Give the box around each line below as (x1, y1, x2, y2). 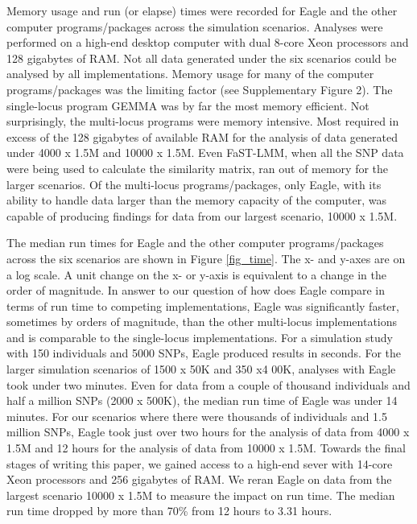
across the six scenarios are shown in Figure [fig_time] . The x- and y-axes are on (6, 250, 406, 266)
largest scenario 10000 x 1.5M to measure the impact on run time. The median (6, 486, 395, 503)
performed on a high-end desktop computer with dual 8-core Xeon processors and (6, 34, 409, 51)
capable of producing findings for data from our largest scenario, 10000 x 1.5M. (6, 207, 398, 224)
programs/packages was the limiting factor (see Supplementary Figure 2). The (6, 80, 393, 97)
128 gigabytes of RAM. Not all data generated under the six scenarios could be (6, 49, 397, 66)
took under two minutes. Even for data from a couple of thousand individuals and (6, 376, 411, 393)
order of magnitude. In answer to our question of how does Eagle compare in (6, 282, 386, 299)
